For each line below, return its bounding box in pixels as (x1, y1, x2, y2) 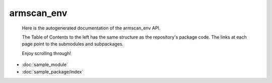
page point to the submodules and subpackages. (22, 41, 123, 47)
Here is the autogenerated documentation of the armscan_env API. (22, 25, 161, 31)
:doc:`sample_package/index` (22, 68, 84, 74)
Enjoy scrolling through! (22, 50, 72, 56)
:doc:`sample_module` (22, 61, 68, 67)
